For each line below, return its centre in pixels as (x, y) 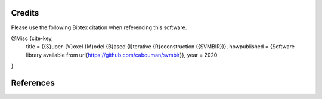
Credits (25, 13)
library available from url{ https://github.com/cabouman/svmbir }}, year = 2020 (122, 55)
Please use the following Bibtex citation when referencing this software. (99, 27)
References (33, 83)
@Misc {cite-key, (32, 38)
